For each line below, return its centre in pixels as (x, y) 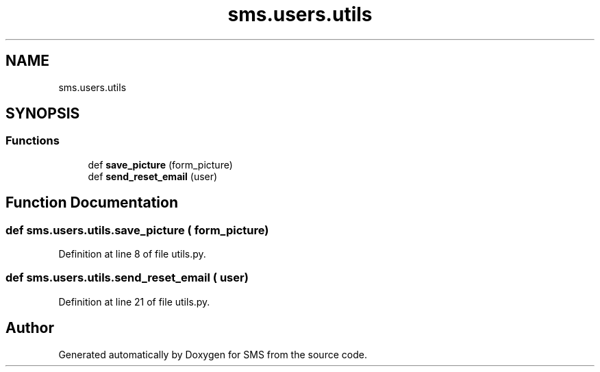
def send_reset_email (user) (153, 176)
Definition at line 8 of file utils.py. (132, 254)
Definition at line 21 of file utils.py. (134, 301)
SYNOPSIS (43, 114)
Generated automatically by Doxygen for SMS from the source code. (213, 354)
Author (30, 328)
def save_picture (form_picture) (160, 164)
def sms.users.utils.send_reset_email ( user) (127, 278)
